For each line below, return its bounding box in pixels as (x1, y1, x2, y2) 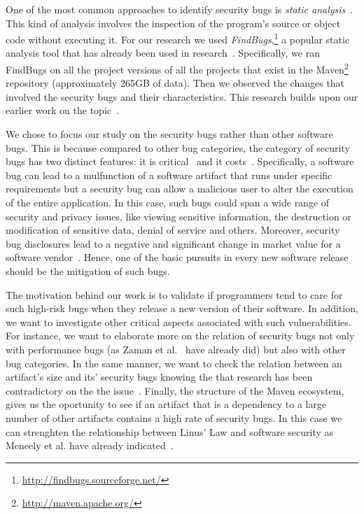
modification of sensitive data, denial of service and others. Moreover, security (6, 223, 340, 237)
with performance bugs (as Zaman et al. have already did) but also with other (6, 341, 346, 356)
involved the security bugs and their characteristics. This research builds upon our (6, 89, 358, 104)
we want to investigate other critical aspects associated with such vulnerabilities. (6, 314, 351, 329)
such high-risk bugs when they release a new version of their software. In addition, (6, 301, 358, 316)
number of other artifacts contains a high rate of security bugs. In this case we (6, 410, 342, 425)
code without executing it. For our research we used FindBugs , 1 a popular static (6, 30, 350, 46)
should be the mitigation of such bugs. (6, 264, 170, 278)
